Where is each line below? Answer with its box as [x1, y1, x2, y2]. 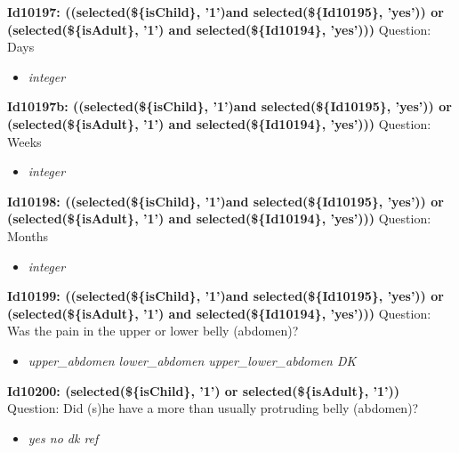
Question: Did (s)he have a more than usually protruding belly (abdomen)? [7, 399, 419, 417]
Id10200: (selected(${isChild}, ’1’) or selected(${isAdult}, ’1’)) [7, 381, 400, 400]
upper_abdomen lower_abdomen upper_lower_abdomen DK [28, 351, 357, 369]
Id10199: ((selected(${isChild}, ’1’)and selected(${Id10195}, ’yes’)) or [7, 287, 444, 305]
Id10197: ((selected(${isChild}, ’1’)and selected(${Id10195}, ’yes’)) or [7, 3, 444, 20]
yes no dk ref [28, 428, 99, 447]
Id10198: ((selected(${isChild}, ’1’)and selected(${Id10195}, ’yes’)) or [7, 191, 444, 210]
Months [7, 226, 48, 245]
